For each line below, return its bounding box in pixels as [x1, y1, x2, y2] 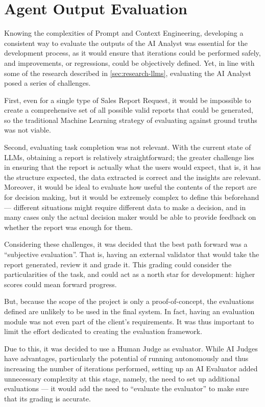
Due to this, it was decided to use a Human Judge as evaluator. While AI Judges [4, 343, 258, 353]
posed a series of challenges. [4, 78, 91, 88]
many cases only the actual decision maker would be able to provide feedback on [4, 212, 256, 222]
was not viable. [4, 124, 51, 135]
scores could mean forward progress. [4, 278, 117, 289]
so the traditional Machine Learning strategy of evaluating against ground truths [4, 114, 257, 125]
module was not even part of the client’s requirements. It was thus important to [4, 316, 254, 326]
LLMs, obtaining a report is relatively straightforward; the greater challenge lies [4, 151, 254, 162]
